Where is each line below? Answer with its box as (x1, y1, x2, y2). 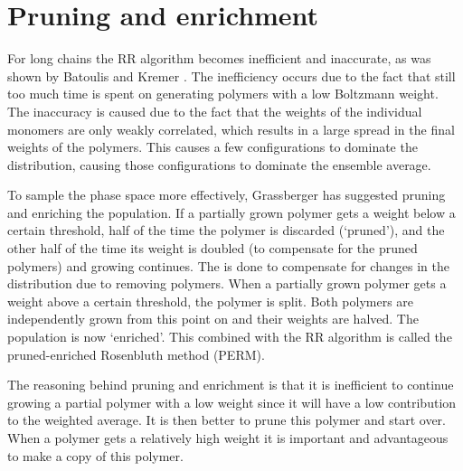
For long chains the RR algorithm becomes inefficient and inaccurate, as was (7, 49, 431, 68)
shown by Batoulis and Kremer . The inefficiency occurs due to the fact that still (7, 66, 456, 85)
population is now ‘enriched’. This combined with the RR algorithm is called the (7, 327, 452, 346)
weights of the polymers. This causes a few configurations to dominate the (7, 137, 418, 156)
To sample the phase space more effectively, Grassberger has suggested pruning (7, 185, 446, 204)
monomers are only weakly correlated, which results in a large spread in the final (7, 119, 455, 138)
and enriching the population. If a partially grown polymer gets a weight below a (7, 203, 456, 221)
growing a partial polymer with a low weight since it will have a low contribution (7, 392, 457, 411)
